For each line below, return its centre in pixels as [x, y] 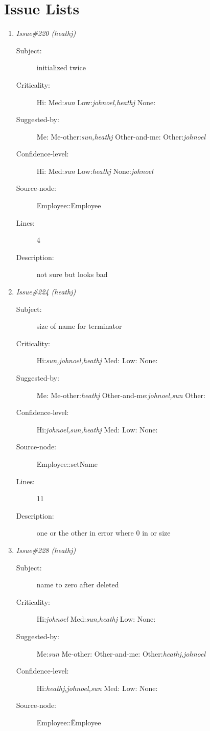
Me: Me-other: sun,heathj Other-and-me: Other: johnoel [121, 136]
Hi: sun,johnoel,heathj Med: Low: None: [97, 360]
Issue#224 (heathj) [46, 292]
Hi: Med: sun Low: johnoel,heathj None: [96, 102]
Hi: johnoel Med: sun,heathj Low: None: [96, 619]
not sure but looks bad [72, 274]
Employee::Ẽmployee [69, 722]
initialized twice [61, 67]
